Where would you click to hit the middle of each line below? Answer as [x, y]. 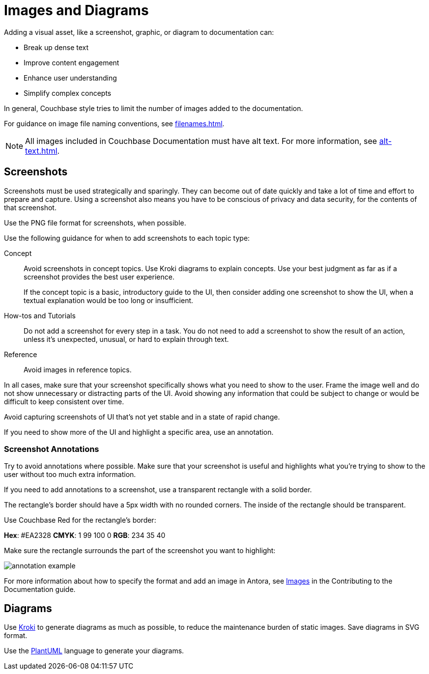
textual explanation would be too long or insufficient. [109, 300]
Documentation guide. [40, 590]
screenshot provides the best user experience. [99, 277]
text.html [41, 151]
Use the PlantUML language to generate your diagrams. [94, 651]
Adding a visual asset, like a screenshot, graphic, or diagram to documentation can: [139, 32]
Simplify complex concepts [68, 93]
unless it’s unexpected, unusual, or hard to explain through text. [126, 339]
